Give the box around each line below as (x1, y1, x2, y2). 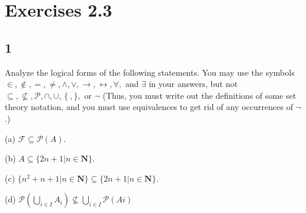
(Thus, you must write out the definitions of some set (102, 89, 297, 101)
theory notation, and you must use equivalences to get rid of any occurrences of (5, 101, 293, 113)
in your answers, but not (149, 78, 238, 90)
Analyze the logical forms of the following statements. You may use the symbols (5, 66, 295, 78)
